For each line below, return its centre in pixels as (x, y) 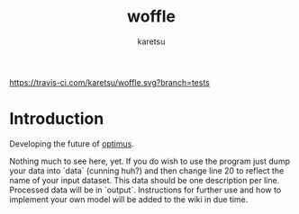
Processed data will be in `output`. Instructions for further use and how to (145, 190)
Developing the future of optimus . (72, 143)
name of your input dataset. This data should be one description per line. (145, 180)
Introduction (57, 119)
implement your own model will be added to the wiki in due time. (129, 199)
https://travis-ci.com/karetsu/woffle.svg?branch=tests (109, 82)
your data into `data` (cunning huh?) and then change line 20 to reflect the (147, 170)
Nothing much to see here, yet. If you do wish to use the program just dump (150, 161)
